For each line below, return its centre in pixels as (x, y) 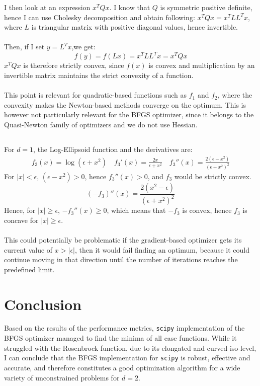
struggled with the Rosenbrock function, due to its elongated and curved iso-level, (130, 348)
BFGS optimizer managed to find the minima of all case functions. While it (120, 338)
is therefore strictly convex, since (74, 65)
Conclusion (43, 304)
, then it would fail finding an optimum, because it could (162, 249)
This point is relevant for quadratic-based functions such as (96, 95)
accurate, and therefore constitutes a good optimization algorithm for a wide (122, 367)
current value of (28, 249)
